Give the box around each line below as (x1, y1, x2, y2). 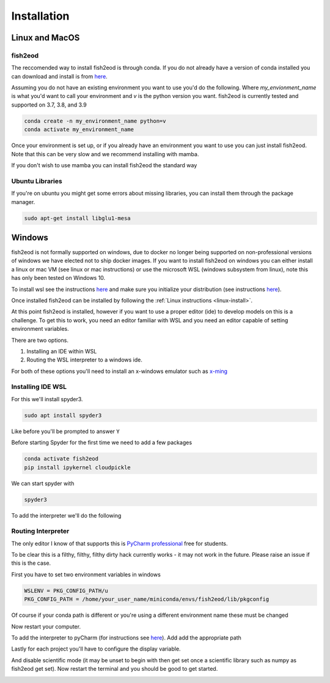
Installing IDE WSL (11, 383, 67, 391)
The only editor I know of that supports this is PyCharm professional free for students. (11, 540, 229, 547)
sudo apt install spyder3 (24, 412, 102, 419)
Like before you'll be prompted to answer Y (11, 428, 120, 435)
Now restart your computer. (11, 622, 81, 630)
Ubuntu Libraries (11, 176, 62, 185)
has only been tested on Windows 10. (11, 274, 106, 282)
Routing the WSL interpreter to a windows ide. (26, 356, 143, 364)
